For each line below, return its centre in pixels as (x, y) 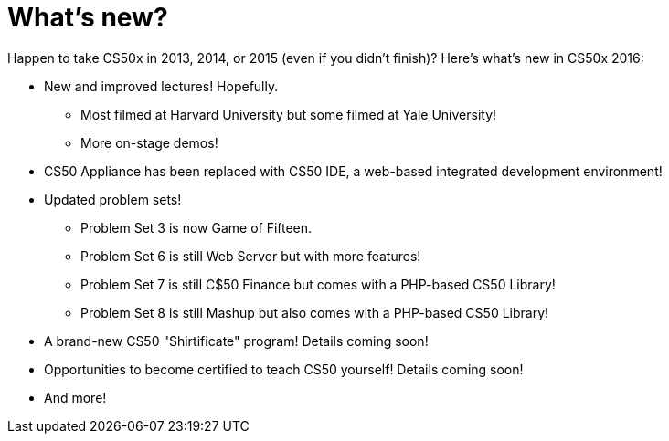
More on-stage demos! (149, 142)
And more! (75, 397)
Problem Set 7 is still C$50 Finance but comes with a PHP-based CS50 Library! (318, 284)
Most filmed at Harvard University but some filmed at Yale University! (289, 114)
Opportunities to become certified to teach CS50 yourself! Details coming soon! (284, 369)
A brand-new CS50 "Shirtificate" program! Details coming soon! (236, 341)
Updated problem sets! (113, 199)
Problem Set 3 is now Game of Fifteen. (196, 227)
